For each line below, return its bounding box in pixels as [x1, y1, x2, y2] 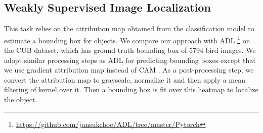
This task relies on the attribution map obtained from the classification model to [4, 23, 254, 34]
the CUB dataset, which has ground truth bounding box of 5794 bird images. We [4, 45, 256, 55]
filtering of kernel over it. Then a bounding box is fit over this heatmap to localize [4, 84, 258, 95]
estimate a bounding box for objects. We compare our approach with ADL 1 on [4, 33, 250, 45]
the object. [4, 94, 37, 105]
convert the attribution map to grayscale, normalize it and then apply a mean [4, 74, 246, 85]
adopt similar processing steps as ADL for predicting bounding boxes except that [4, 54, 256, 65]
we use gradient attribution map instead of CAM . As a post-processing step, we [4, 64, 254, 75]
